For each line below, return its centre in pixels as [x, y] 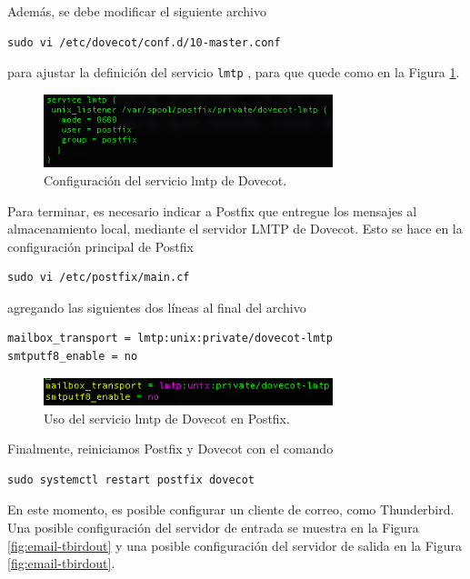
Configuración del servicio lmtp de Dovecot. [165, 180]
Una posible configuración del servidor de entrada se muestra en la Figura [213, 527]
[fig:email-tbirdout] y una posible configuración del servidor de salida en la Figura [235, 545]
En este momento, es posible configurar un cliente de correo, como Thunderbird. [231, 509]
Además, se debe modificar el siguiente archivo [137, 11]
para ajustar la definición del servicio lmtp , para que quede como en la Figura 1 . [234, 72]
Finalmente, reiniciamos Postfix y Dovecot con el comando [170, 449]
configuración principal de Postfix [100, 246]
